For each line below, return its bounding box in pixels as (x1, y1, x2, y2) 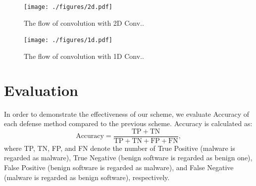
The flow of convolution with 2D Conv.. (24, 17, 144, 28)
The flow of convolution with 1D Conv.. (24, 50, 144, 61)
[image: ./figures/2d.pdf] (24, 3, 112, 10)
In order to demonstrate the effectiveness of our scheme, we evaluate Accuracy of (4, 108, 250, 119)
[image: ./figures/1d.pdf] (24, 37, 112, 44)
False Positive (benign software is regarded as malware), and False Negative (4, 162, 234, 173)
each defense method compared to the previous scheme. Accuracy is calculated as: (4, 118, 253, 129)
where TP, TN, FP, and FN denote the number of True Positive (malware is (4, 142, 235, 153)
